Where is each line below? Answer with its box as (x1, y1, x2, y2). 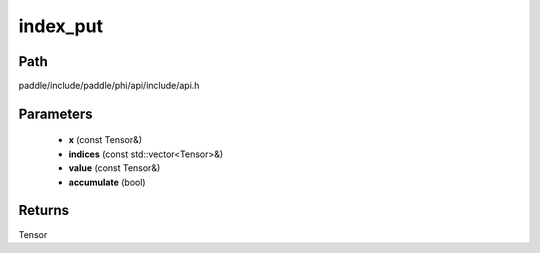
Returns (18, 202, 70, 219)
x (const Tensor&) (68, 134, 143, 146)
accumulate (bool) (68, 176, 146, 188)
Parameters (18, 105, 93, 122)
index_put (18, 15, 104, 37)
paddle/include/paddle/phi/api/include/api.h (18, 80, 200, 92)
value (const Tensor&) (68, 162, 161, 174)
